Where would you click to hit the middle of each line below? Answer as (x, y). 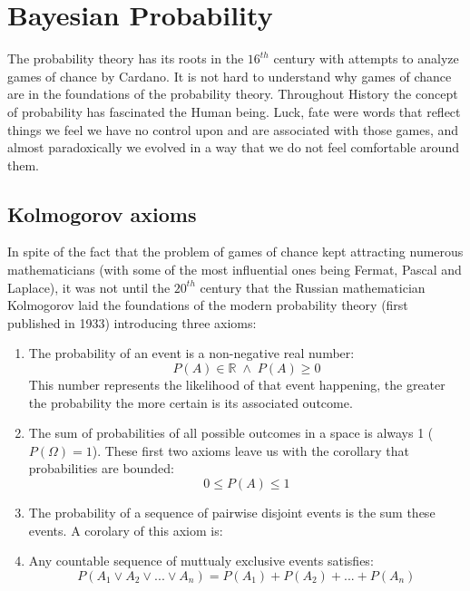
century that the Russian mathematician (313, 287)
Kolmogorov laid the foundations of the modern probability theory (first (208, 305)
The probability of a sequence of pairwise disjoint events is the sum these (232, 513)
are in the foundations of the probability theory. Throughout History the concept (233, 94)
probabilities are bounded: (101, 468)
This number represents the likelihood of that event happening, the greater (237, 385)
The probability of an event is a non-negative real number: (191, 353)
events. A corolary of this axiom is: (126, 530)
